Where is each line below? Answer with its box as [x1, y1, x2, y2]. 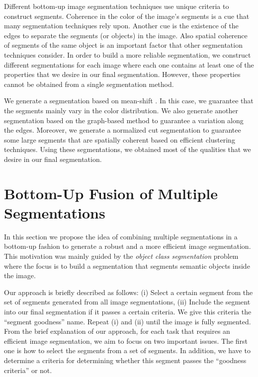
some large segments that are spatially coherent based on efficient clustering [4, 134, 235, 145]
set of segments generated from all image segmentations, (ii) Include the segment [4, 297, 251, 307]
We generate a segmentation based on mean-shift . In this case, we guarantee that [4, 95, 254, 106]
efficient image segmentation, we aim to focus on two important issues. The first [4, 335, 248, 346]
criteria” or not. [4, 365, 52, 375]
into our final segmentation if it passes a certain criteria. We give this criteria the [4, 306, 252, 316]
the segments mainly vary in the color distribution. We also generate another [4, 105, 239, 115]
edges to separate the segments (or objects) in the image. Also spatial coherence [4, 30, 248, 40]
